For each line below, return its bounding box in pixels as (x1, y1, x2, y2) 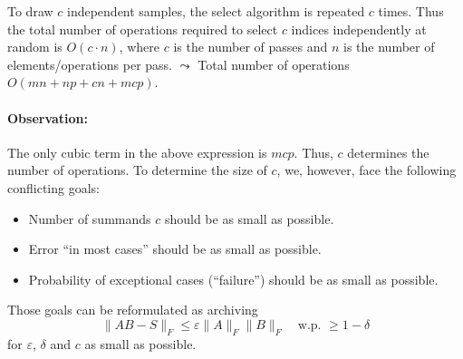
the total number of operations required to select (7, 19, 278, 38)
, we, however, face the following (276, 160, 457, 179)
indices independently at (291, 19, 427, 38)
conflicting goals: (7, 178, 100, 197)
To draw (7, 2, 53, 20)
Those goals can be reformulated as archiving (7, 300, 258, 319)
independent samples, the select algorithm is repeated (66, 2, 365, 20)
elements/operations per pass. (7, 54, 172, 73)
